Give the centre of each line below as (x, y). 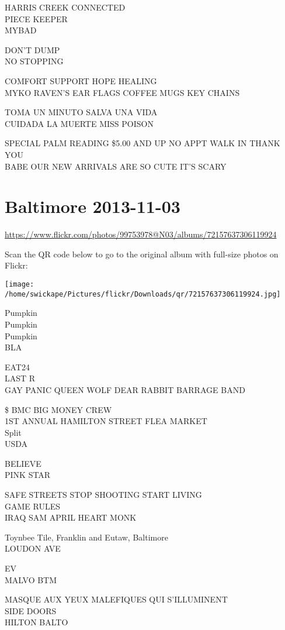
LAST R (20, 378)
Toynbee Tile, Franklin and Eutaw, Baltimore (86, 537)
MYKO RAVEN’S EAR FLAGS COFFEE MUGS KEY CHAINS (122, 92)
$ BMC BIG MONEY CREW (58, 409)
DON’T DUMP (32, 49)
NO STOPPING (34, 61)
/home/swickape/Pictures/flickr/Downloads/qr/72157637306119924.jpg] (143, 294)
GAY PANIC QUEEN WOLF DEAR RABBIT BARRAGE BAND (125, 389)
